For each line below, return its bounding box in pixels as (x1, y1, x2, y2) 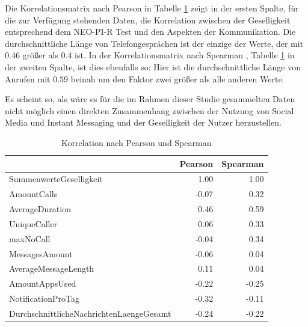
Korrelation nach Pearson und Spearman (61, 136, 212, 148)
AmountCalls (9, 188, 58, 200)
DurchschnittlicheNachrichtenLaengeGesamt (9, 307, 171, 319)
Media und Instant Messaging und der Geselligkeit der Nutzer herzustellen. (5, 116, 282, 129)
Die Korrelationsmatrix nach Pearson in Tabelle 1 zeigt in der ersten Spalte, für (5, 2, 299, 14)
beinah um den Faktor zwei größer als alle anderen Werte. (70, 72, 285, 85)
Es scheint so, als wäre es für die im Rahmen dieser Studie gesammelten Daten (5, 93, 295, 105)
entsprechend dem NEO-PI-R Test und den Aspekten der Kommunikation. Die (5, 25, 296, 38)
